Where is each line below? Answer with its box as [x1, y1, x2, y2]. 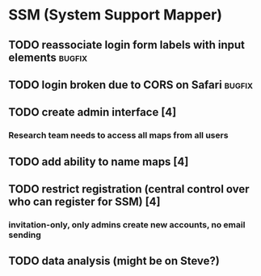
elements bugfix [8, 50, 87, 64]
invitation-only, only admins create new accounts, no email [8, 219, 246, 230]
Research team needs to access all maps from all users [8, 130, 229, 141]
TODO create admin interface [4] [8, 105, 177, 119]
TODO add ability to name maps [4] [8, 155, 189, 168]
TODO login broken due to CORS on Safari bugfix [8, 78, 253, 91]
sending [8, 229, 42, 240]
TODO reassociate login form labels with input [8, 38, 245, 52]
